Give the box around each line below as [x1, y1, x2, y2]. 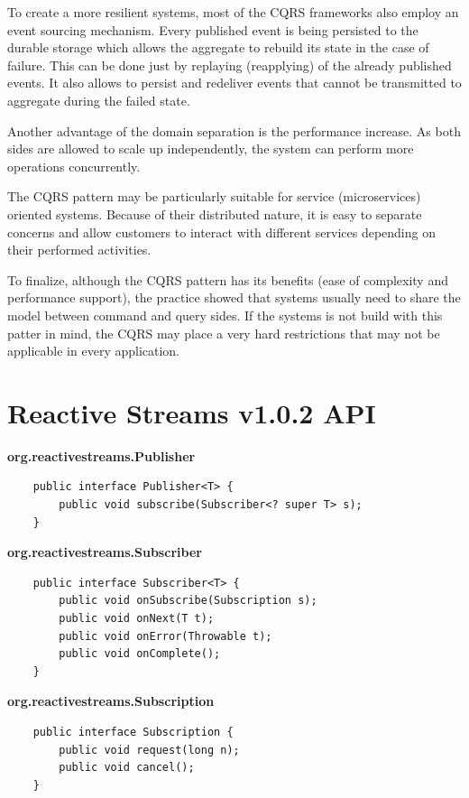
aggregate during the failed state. [7, 90, 190, 109]
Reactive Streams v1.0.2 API [7, 394, 376, 431]
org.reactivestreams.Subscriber [7, 543, 202, 561]
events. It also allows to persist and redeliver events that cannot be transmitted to [7, 73, 462, 92]
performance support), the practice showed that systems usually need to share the [7, 288, 461, 307]
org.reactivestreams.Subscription [7, 691, 215, 710]
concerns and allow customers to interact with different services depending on [7, 222, 436, 241]
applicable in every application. [7, 341, 180, 360]
